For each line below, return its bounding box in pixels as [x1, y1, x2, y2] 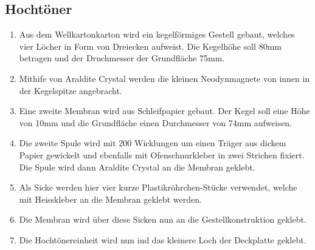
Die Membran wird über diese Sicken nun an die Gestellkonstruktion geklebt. [19, 213, 306, 226]
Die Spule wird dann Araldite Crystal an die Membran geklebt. [19, 160, 255, 173]
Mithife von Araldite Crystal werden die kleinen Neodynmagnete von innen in [19, 72, 310, 84]
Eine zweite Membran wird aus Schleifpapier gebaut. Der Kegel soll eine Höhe [19, 104, 310, 117]
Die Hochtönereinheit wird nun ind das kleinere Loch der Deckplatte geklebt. [19, 233, 306, 246]
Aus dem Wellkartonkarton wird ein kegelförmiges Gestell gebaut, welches [19, 28, 295, 41]
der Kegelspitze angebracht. [19, 84, 122, 96]
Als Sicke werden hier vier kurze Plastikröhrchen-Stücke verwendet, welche [19, 181, 297, 194]
